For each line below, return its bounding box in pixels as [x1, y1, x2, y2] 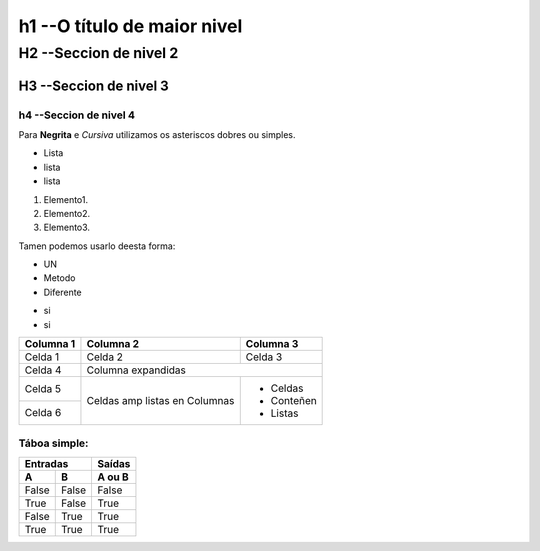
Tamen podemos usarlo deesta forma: [18, 240, 176, 252]
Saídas [97, 456, 131, 470]
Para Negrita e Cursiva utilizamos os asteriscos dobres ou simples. [18, 128, 296, 140]
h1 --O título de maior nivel [18, 15, 243, 37]
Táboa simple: [18, 436, 89, 450]
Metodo [43, 272, 76, 284]
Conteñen [270, 394, 317, 408]
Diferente [43, 286, 82, 298]
